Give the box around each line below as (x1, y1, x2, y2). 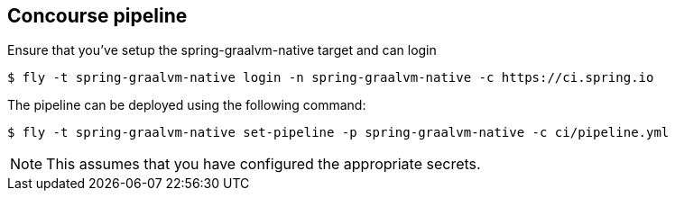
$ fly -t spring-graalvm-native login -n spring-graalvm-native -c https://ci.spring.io (7, 70, 654, 85)
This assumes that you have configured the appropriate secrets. (46, 155, 481, 174)
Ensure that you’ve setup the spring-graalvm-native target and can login (7, 42, 437, 58)
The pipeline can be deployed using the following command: (7, 97, 366, 113)
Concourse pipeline (7, 4, 188, 27)
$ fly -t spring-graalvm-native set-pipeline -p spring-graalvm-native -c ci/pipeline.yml (7, 125, 670, 140)
